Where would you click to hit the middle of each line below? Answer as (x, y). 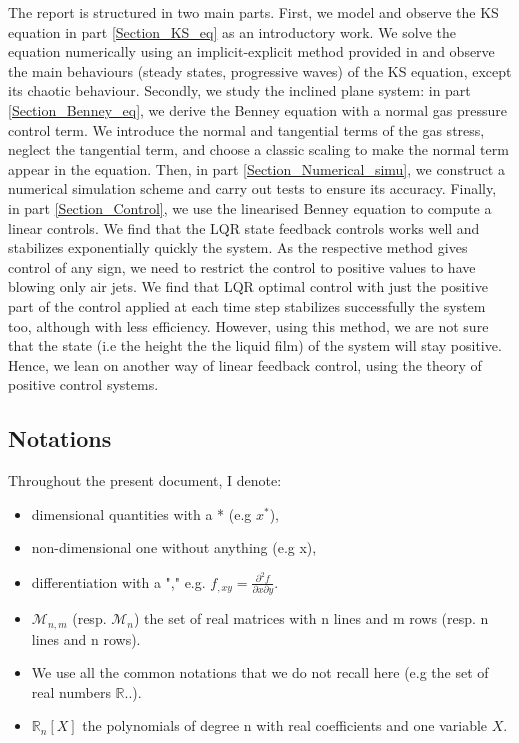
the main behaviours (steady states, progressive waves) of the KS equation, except (260, 70)
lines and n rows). (86, 638)
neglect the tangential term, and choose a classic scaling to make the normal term (258, 149)
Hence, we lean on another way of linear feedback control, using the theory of (245, 364)
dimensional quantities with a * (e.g (141, 513)
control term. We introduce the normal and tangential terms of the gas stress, (246, 129)
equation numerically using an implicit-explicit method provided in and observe (251, 51)
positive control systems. (83, 384)
